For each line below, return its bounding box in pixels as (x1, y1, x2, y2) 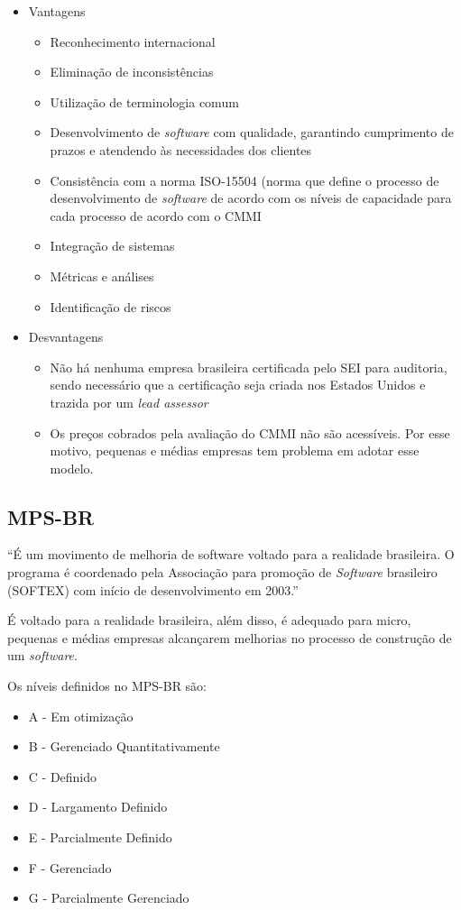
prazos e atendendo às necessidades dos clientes (50, 140, 312, 159)
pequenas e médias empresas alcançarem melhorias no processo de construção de (7, 628, 452, 647)
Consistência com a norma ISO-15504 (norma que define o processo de (50, 170, 439, 189)
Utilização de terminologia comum (50, 92, 239, 111)
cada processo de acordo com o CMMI (50, 206, 262, 225)
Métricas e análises (50, 266, 154, 285)
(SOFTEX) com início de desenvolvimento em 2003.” (7, 580, 299, 599)
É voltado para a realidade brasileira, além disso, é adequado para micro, (7, 611, 411, 630)
